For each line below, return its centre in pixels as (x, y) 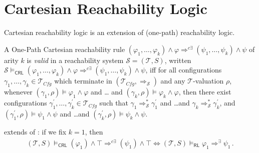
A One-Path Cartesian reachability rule (65, 49)
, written (178, 60)
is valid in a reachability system (75, 60)
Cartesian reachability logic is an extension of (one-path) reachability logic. (119, 32)
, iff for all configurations (184, 70)
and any (173, 81)
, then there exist (205, 92)
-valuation (208, 81)
